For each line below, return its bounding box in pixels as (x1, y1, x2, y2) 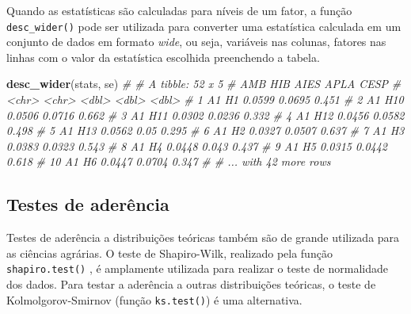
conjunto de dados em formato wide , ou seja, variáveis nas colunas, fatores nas (6, 33, 386, 50)
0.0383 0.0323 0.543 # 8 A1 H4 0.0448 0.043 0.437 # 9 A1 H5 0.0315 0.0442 (6, 137, 388, 154)
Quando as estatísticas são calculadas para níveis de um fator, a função (6, 2, 352, 18)
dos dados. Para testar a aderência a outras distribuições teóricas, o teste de (6, 276, 376, 293)
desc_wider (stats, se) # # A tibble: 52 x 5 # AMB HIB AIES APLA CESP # (6, 75, 401, 92)
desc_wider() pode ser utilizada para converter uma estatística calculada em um (6, 17, 401, 34)
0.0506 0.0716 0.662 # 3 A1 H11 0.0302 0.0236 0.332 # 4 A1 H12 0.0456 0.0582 (6, 106, 405, 123)
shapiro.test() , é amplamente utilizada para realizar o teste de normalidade (6, 260, 388, 277)
